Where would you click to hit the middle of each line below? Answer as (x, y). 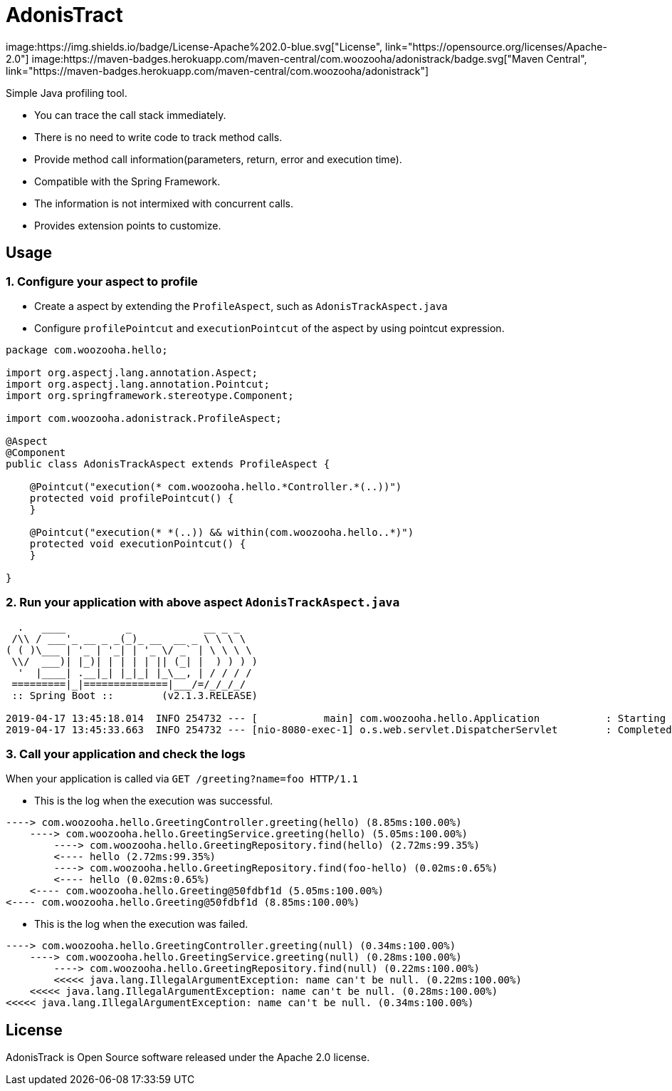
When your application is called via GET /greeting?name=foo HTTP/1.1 (182, 779)
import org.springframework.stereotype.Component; (150, 395)
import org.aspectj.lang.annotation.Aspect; (132, 372)
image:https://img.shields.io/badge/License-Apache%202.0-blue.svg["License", (194, 46)
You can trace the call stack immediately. (130, 115)
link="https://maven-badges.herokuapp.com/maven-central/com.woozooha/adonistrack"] (217, 71)
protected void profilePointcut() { (132, 498)
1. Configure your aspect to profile (102, 281)
